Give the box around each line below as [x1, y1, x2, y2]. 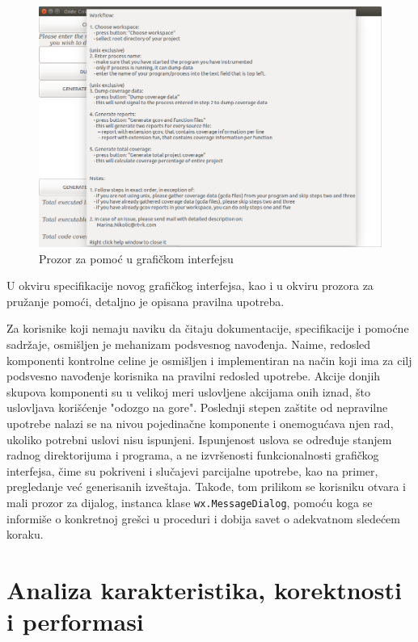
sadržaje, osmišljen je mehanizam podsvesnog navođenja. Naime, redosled [6, 336, 371, 353]
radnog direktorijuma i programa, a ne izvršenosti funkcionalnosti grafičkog [6, 447, 379, 464]
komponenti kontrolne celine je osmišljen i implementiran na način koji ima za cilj [6, 351, 412, 368]
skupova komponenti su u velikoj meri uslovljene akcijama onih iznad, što [6, 383, 370, 400]
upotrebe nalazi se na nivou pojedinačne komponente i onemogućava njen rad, [6, 415, 394, 431]
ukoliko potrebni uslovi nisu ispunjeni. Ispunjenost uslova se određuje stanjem [6, 430, 392, 447]
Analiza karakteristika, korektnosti [6, 573, 402, 606]
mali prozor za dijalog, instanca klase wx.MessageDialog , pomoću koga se [6, 493, 373, 510]
